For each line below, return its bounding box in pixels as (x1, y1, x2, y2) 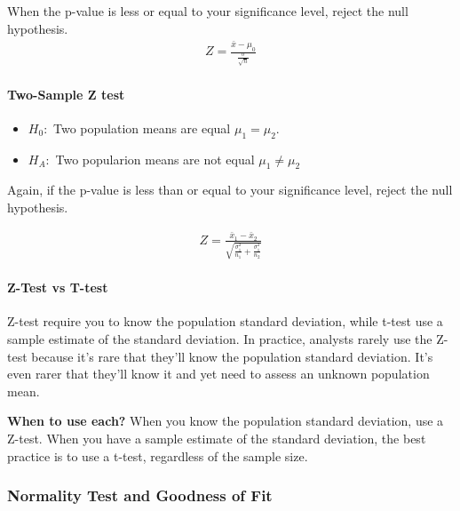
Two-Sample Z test (7, 84, 125, 103)
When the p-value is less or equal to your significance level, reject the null (7, 2, 408, 20)
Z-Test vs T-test (7, 278, 108, 297)
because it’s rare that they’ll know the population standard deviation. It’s (31, 347, 433, 365)
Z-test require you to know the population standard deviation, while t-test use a (7, 312, 443, 331)
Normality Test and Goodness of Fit (7, 484, 273, 507)
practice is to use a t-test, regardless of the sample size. (7, 446, 308, 465)
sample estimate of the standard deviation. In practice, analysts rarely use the (7, 329, 432, 347)
